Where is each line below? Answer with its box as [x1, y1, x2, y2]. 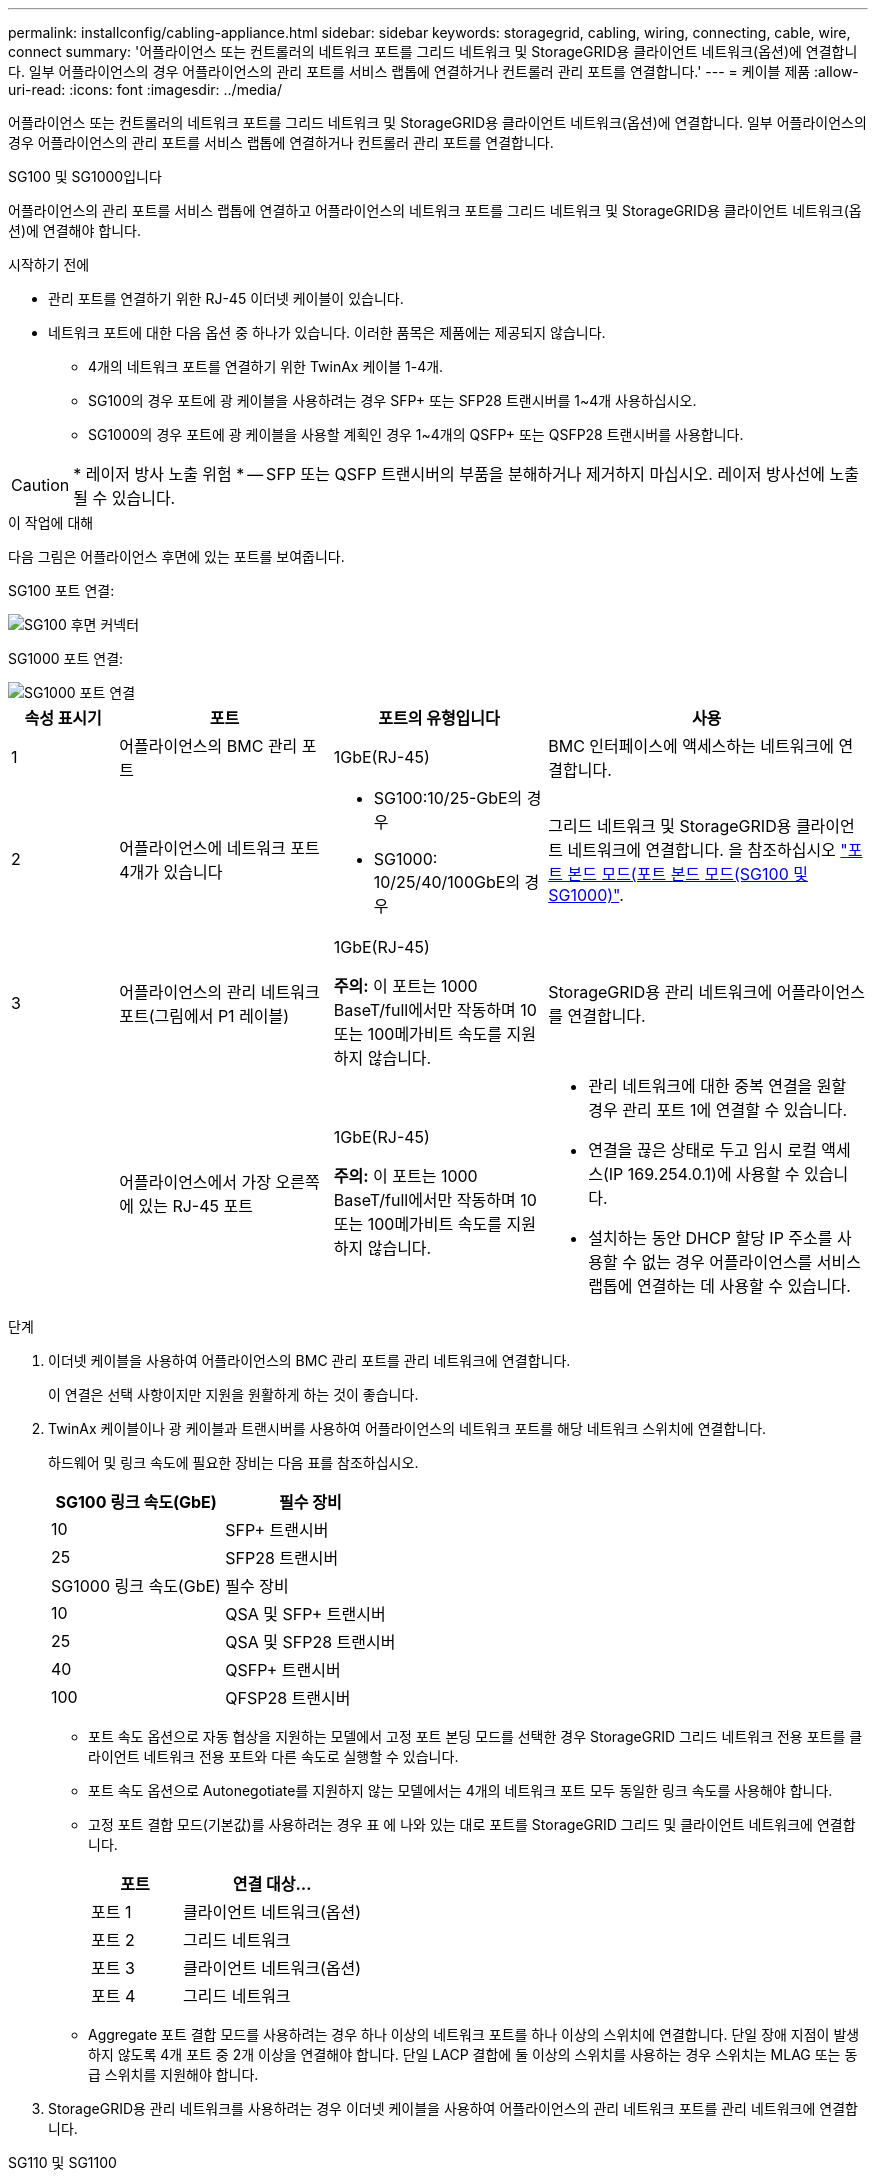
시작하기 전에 [8, 256, 90, 273]
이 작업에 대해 [8, 514, 94, 531]
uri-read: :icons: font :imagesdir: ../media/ [8, 81, 282, 98]
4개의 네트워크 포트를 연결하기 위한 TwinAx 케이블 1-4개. [88, 358, 444, 375]
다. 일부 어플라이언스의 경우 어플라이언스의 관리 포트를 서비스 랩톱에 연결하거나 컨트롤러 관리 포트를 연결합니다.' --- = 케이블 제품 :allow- [8, 63, 859, 80]
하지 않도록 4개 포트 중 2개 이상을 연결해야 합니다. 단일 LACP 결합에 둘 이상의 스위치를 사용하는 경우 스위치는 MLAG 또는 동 [88, 2046, 858, 2063]
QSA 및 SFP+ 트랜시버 [225, 1604, 386, 1624]
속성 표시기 [24, 708, 102, 728]
